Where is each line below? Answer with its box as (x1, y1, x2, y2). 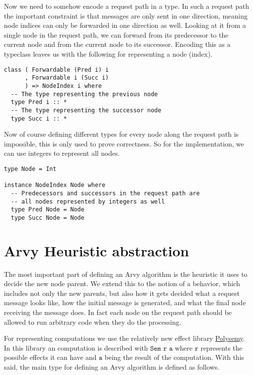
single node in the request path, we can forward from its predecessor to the (4, 29, 229, 40)
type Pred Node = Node (11, 206, 84, 213)
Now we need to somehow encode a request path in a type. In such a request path (4, 1, 249, 11)
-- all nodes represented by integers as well (11, 198, 165, 205)
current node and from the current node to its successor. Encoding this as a (4, 39, 231, 49)
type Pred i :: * (11, 99, 67, 106)
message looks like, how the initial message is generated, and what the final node (4, 297, 246, 308)
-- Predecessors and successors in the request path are (11, 189, 200, 197)
